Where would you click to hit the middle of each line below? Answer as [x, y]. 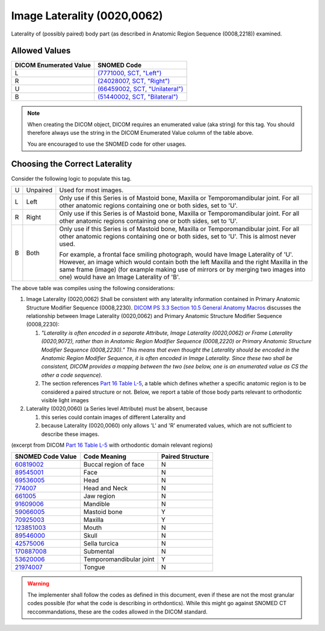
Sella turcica [101, 544]
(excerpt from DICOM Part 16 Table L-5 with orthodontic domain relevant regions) [112, 445]
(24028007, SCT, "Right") [134, 81]
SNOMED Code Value [46, 456]
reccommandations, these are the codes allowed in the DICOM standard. [117, 612]
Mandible [97, 504]
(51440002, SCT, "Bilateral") [138, 97]
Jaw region [99, 496]
